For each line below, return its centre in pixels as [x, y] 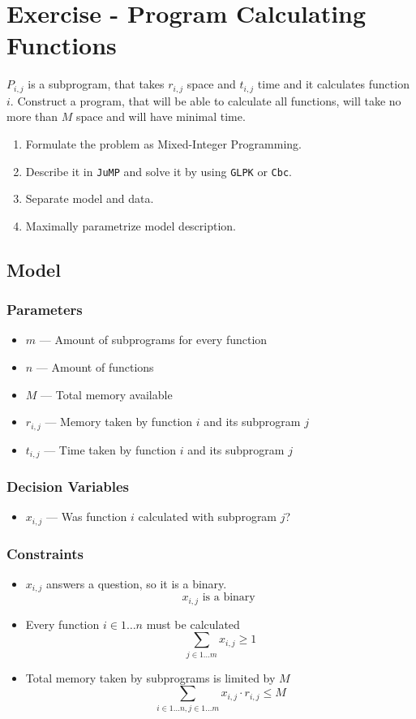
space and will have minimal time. [161, 116]
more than [32, 116]
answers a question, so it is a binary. [137, 583]
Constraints [45, 553]
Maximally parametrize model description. [131, 225]
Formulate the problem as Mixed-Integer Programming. [163, 143]
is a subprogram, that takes [96, 84]
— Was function [87, 517]
